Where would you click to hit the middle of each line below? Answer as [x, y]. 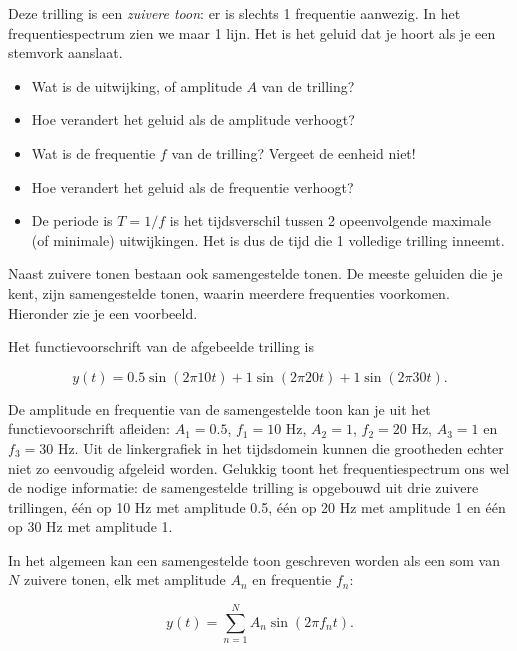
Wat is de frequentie [93, 152]
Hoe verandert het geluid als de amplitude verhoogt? [193, 119]
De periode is [72, 220]
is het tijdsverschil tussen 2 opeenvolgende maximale [330, 220]
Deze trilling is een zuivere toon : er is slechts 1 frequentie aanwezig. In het [234, 13]
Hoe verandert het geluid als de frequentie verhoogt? [192, 186]
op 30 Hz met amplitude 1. [90, 526]
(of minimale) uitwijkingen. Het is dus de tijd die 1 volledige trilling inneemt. [268, 239]
